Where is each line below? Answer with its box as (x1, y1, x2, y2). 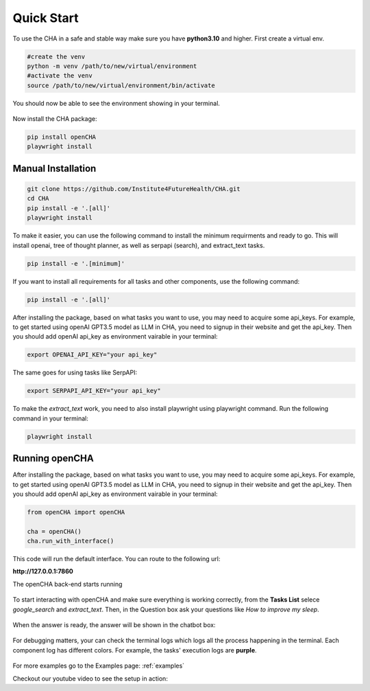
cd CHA (27, 194, 49, 203)
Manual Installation (12, 162, 97, 174)
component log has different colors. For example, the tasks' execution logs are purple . (12, 646, 257, 654)
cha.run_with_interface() (27, 537, 114, 545)
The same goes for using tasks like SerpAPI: (12, 368, 138, 377)
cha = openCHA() (27, 528, 82, 535)
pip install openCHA (27, 133, 96, 141)
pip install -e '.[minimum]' (27, 260, 125, 267)
